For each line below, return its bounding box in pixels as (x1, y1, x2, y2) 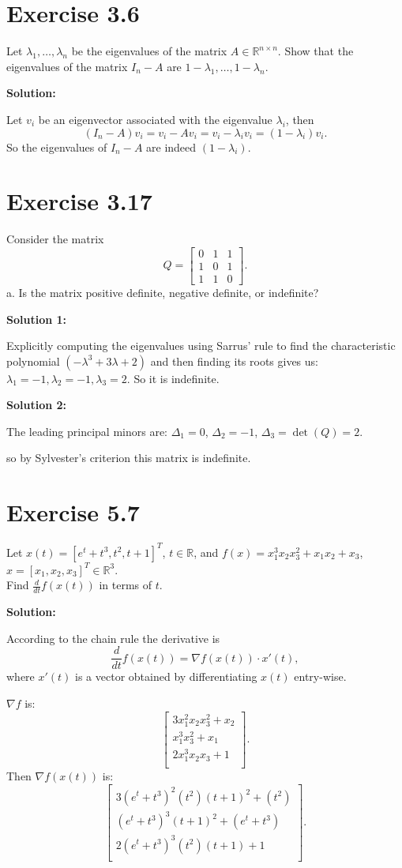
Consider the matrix (6, 231, 104, 247)
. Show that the (277, 43, 354, 59)
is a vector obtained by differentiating (75, 668, 257, 685)
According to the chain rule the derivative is (6, 629, 220, 646)
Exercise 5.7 (6, 496, 140, 528)
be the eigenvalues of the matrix (71, 43, 227, 59)
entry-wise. (294, 668, 347, 685)
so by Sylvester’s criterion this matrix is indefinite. (6, 449, 251, 466)
